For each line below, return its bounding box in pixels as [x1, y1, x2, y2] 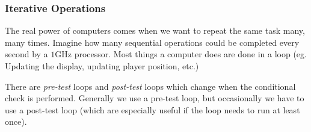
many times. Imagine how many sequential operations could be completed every [5, 36, 300, 48]
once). [5, 115, 27, 128]
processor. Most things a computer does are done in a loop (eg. [74, 48, 307, 60]
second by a [5, 48, 48, 60]
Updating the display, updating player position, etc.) [5, 60, 199, 72]
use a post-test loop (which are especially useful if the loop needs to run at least [5, 103, 300, 116]
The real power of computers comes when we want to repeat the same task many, [5, 24, 305, 37]
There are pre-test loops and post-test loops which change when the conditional [5, 80, 296, 92]
